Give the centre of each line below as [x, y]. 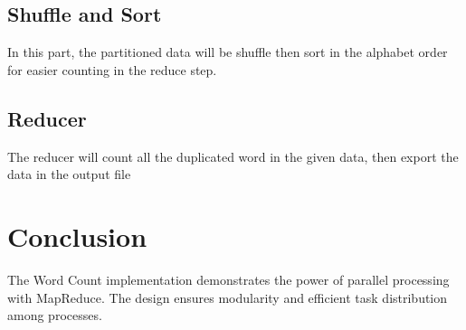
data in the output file [69, 174]
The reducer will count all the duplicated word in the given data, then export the [233, 156]
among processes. [55, 315]
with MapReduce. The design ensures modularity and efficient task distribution [228, 297]
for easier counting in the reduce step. [112, 69]
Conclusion [77, 236]
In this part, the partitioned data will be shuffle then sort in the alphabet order [228, 52]
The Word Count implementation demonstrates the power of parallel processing [228, 279]
